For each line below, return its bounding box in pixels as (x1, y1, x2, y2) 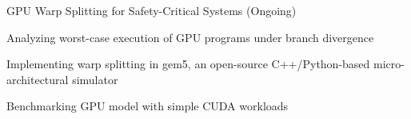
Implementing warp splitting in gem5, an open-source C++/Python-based (6, 56, 370, 72)
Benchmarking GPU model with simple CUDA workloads (6, 98, 289, 114)
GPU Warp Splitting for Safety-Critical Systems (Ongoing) (6, 2, 297, 18)
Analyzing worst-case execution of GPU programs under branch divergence (6, 29, 374, 45)
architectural (6, 71, 69, 87)
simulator (72, 71, 118, 87)
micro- (373, 56, 405, 72)
